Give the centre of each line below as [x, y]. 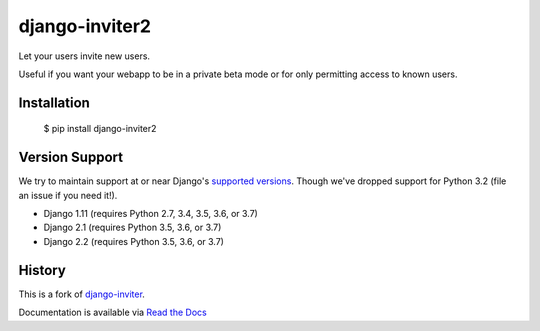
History [42, 270]
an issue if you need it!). [68, 195]
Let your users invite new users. [84, 56]
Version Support [71, 157]
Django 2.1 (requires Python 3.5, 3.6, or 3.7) [132, 227]
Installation [54, 102]
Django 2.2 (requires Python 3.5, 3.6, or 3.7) [134, 241]
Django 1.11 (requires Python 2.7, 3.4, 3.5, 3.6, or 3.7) [151, 214]
